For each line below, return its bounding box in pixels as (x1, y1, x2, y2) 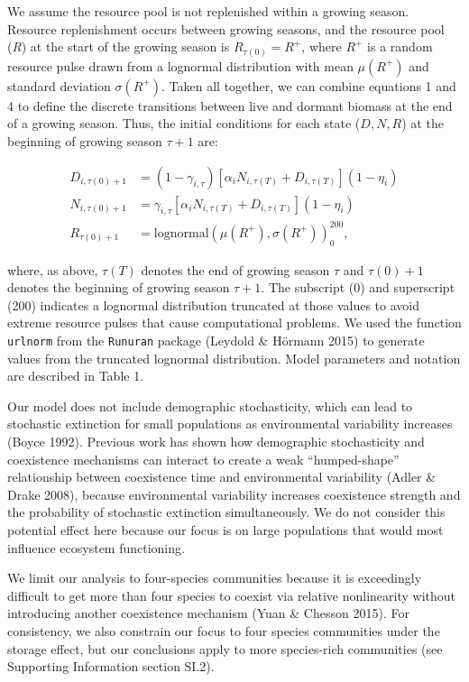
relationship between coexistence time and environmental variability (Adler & (7, 467, 437, 486)
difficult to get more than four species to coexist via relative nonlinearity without (7, 585, 455, 604)
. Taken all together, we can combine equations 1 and (161, 76, 456, 95)
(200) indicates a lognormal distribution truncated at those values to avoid (7, 295, 420, 314)
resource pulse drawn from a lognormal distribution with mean (7, 56, 354, 75)
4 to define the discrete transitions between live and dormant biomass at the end (7, 96, 453, 115)
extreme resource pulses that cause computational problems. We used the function (7, 313, 462, 332)
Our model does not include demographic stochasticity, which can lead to (7, 396, 413, 415)
